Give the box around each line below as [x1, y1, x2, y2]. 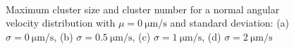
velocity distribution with [6, 15, 116, 30]
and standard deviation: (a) [170, 15, 290, 30]
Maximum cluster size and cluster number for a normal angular [6, 1, 280, 16]
